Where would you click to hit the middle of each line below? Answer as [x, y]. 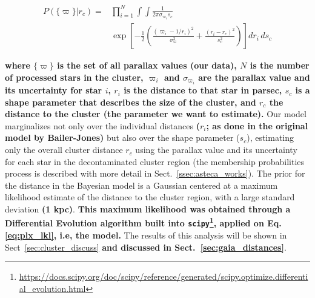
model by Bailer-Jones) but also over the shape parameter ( [122, 137]
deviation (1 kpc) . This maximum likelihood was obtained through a [148, 209]
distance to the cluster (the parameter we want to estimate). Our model [156, 114]
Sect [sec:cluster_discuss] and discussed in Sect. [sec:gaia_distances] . [146, 247]
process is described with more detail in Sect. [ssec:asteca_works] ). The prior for [155, 173]
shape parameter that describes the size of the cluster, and [131, 102]
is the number [280, 65]
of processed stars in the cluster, [74, 77]
